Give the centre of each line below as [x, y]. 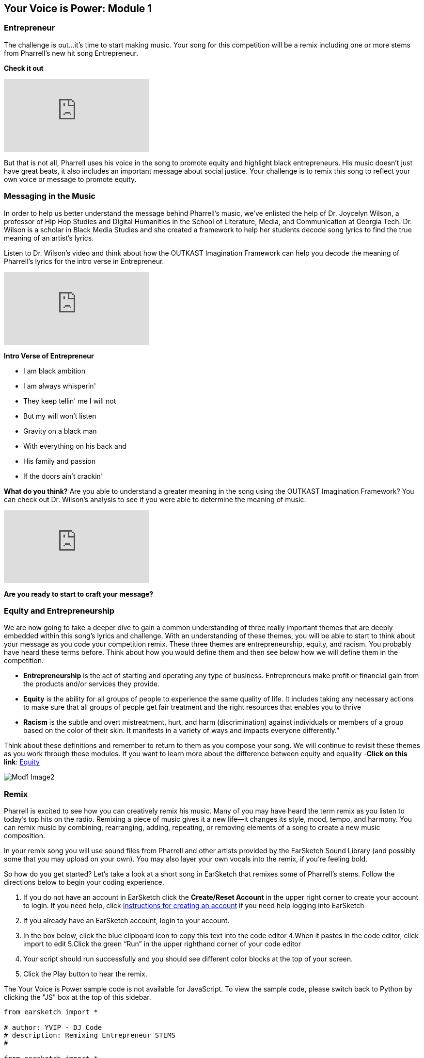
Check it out [24, 68]
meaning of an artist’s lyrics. [49, 238]
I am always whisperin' [60, 386]
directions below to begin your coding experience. [84, 882]
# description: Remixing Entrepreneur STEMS [90, 1035]
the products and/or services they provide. [92, 684]
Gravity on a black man [60, 431]
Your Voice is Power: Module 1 [78, 8]
